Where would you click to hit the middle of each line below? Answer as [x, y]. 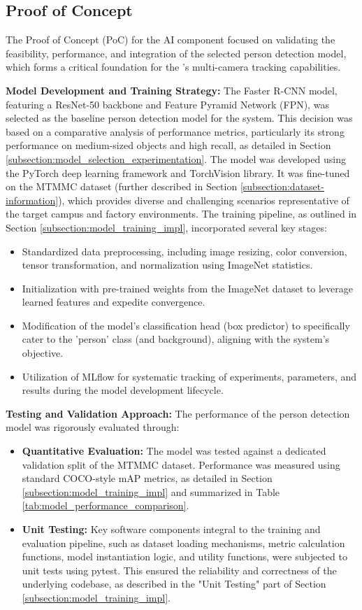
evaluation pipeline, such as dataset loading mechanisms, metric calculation [183, 542]
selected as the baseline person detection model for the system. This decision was [179, 118]
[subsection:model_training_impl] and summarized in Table [151, 491]
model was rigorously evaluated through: [93, 427]
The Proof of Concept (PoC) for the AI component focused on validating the [171, 40]
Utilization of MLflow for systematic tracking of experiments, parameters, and [189, 376]
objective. [43, 353]
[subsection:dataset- [282, 186]
